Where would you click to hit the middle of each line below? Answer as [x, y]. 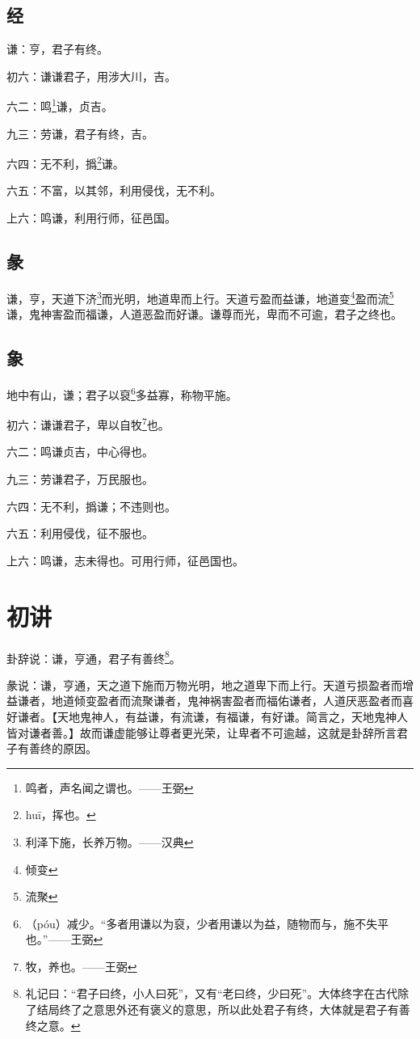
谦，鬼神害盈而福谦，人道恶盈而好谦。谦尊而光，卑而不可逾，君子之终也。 [204, 314]
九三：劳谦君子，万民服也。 [80, 479]
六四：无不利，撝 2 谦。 [65, 162]
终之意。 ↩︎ [53, 1025]
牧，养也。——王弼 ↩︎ [81, 966]
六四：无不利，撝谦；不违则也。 [91, 506]
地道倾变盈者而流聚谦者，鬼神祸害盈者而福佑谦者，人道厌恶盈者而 [227, 701]
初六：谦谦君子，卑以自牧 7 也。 [88, 423]
